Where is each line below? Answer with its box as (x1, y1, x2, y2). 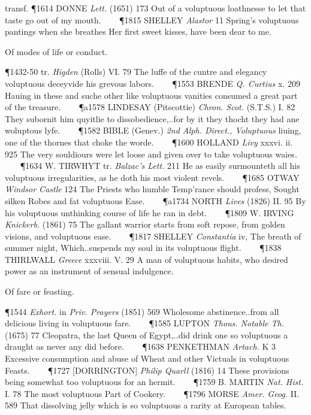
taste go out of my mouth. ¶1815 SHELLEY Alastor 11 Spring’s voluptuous (5, 13, 299, 26)
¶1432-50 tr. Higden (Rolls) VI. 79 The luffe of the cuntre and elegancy (5, 65, 267, 78)
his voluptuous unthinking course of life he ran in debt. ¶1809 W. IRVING (5, 206, 294, 219)
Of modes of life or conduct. (5, 45, 108, 57)
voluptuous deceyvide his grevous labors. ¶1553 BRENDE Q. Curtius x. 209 (5, 77, 300, 89)
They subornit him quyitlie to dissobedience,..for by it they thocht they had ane (5, 112, 300, 125)
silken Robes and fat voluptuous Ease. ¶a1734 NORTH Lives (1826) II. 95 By (5, 194, 306, 207)
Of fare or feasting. (5, 285, 74, 298)
